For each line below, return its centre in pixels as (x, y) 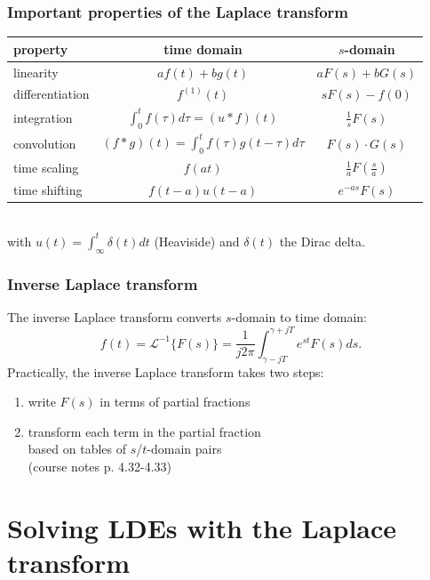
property (41, 48)
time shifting (48, 189)
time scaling (46, 167)
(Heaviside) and (197, 241)
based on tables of (77, 449)
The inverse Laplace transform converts (115, 316)
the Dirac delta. (322, 241)
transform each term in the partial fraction (144, 431)
